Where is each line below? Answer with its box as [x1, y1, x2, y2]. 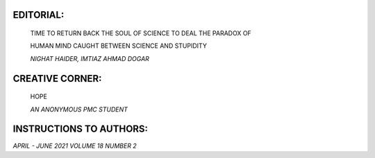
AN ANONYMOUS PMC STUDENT [30, 105, 128, 114]
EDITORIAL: [12, 9, 65, 21]
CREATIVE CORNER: [12, 73, 102, 85]
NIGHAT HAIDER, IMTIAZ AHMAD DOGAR [30, 54, 149, 62]
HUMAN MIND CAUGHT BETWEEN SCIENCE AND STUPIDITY [30, 42, 208, 50]
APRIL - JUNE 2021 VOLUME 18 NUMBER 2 [12, 141, 137, 150]
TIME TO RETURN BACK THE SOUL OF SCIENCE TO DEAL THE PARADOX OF [30, 29, 251, 37]
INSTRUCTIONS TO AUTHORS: [12, 123, 149, 135]
